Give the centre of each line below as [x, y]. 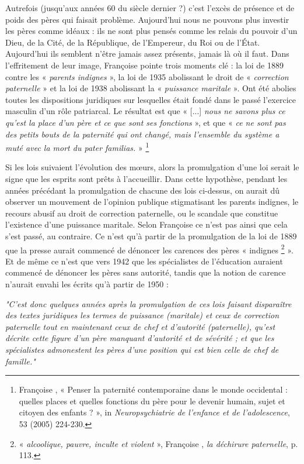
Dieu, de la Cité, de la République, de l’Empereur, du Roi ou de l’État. [133, 42]
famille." [20, 361]
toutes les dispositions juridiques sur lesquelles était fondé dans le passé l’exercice [151, 99]
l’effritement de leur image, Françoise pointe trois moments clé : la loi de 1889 [144, 65]
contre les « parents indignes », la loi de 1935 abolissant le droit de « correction [147, 76]
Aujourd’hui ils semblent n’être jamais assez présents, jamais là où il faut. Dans [147, 54]
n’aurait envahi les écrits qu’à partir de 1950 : [87, 283]
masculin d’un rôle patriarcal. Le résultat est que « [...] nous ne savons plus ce [145, 111]
